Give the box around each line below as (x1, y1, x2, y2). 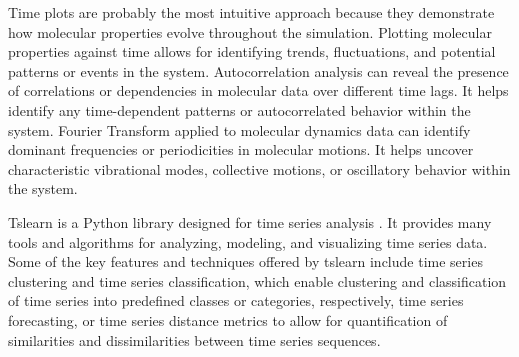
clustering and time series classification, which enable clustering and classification (8, 270, 507, 291)
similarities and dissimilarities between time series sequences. (8, 329, 381, 350)
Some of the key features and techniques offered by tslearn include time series (8, 251, 483, 272)
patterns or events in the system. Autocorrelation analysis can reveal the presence (8, 60, 509, 81)
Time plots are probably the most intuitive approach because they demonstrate (8, 2, 495, 22)
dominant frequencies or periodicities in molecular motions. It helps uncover (8, 139, 474, 160)
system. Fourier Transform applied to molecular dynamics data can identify (8, 119, 471, 140)
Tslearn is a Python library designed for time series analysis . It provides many (8, 211, 492, 232)
